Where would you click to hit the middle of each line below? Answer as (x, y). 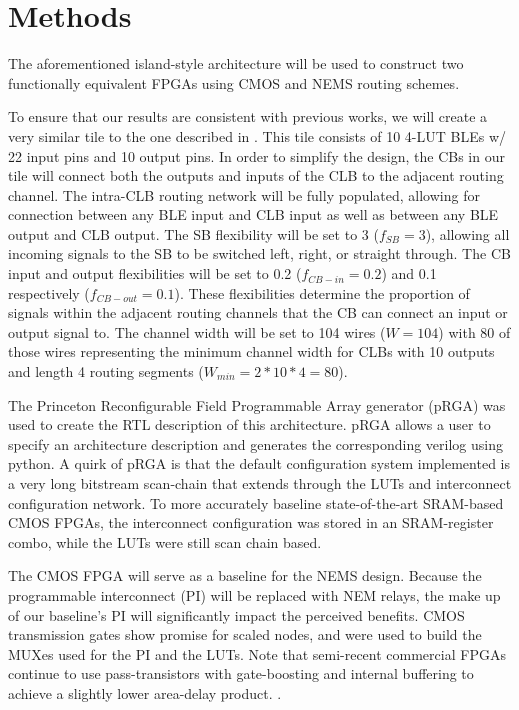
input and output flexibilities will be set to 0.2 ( (155, 273)
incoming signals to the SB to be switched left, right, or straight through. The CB (259, 253)
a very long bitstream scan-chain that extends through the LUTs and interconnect (260, 483)
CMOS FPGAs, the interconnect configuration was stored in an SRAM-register (251, 522)
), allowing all (467, 233)
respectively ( (49, 292)
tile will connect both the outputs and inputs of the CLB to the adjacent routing (256, 175)
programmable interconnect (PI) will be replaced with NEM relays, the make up (254, 594)
